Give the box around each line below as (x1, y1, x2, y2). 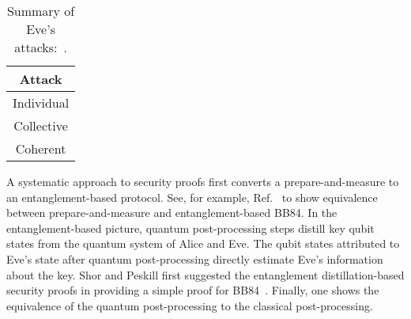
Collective (13, 116, 68, 135)
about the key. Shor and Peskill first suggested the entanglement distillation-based (6, 266, 405, 283)
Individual (13, 93, 70, 112)
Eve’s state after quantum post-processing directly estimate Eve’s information (6, 250, 383, 267)
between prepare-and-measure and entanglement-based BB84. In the (6, 204, 337, 221)
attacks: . (14, 38, 67, 56)
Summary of (6, 2, 75, 20)
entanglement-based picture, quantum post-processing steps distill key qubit (6, 219, 375, 236)
